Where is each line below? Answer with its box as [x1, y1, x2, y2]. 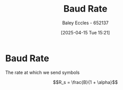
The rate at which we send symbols [5, 69, 80, 75]
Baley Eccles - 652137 [62, 20, 109, 26]
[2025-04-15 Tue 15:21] [60, 29, 110, 35]
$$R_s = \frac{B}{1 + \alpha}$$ [52, 79, 118, 85]
